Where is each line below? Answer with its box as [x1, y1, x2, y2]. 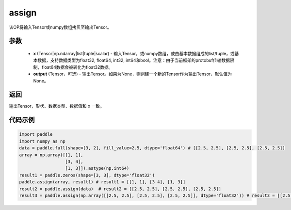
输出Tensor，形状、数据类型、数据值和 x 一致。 [9, 103, 104, 109]
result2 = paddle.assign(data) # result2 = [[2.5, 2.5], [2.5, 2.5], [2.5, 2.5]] [19, 186, 222, 192]
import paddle [19, 131, 53, 137]
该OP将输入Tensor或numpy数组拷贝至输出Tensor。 [9, 24, 112, 30]
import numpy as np [19, 138, 65, 144]
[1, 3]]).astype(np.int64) [65, 165, 129, 171]
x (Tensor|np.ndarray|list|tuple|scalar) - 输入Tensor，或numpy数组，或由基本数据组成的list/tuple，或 [33, 50, 235, 56]
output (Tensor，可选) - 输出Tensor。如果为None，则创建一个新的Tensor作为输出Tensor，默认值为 [33, 71, 232, 77]
